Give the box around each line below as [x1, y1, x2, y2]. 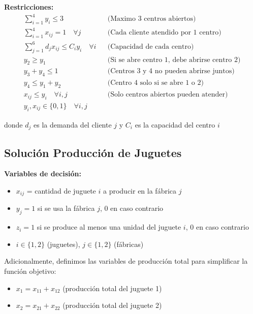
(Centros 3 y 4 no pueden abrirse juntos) [107, 68, 235, 75]
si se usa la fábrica [37, 203, 95, 213]
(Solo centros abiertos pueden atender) [107, 91, 228, 99]
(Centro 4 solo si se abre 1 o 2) [107, 79, 204, 87]
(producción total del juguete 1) [62, 282, 162, 293]
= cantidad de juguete [26, 185, 96, 196]
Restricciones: [4, 2, 54, 12]
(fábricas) [114, 238, 144, 249]
